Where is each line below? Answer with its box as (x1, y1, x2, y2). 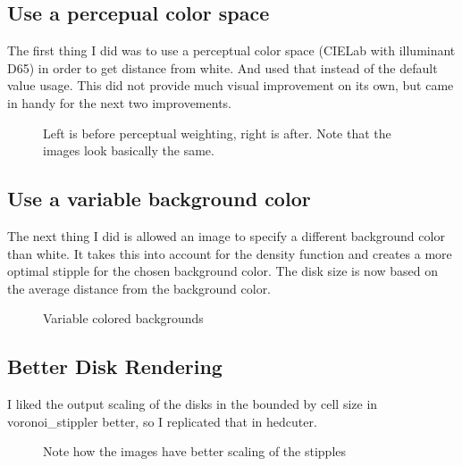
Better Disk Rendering (7, 353, 223, 380)
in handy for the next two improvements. (7, 93, 231, 112)
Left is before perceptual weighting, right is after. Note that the (43, 123, 391, 142)
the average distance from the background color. (7, 279, 272, 297)
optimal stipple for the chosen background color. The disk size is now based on (7, 262, 439, 280)
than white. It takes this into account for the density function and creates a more (7, 244, 452, 262)
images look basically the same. (43, 141, 214, 160)
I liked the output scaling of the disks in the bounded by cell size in (7, 395, 378, 413)
